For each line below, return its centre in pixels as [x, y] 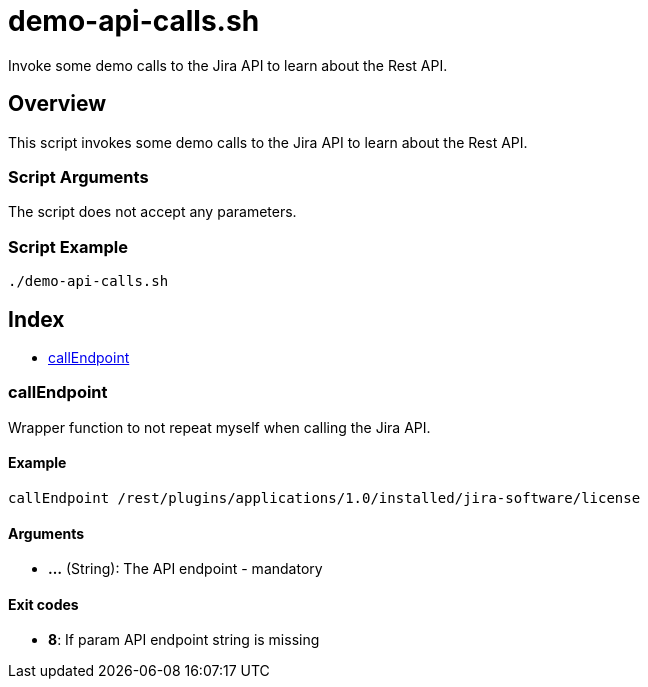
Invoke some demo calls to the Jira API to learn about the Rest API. [228, 65]
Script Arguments [78, 176]
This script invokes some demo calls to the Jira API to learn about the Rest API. [268, 142]
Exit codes [43, 604]
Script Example [68, 246]
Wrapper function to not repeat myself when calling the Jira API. [219, 427]
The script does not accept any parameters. [152, 212]
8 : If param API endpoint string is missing [184, 640]
